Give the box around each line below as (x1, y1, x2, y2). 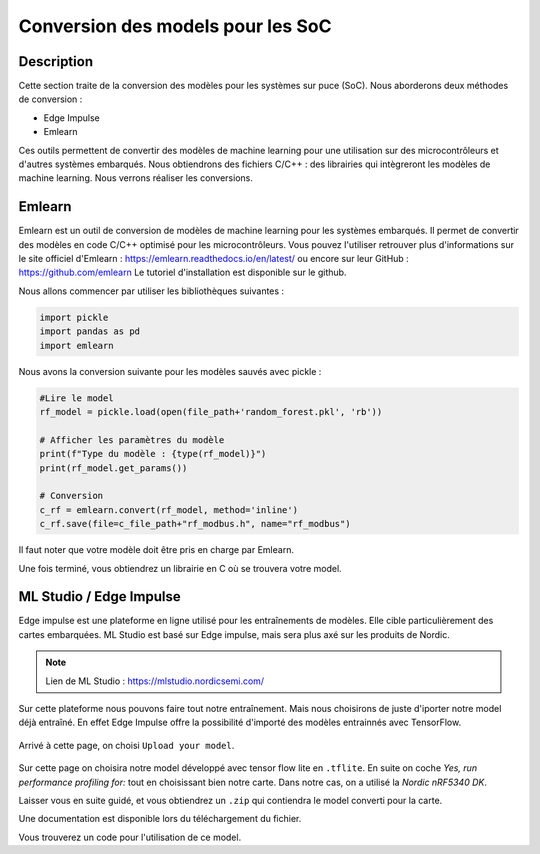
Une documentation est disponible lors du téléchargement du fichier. (18, 813, 302, 825)
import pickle (39, 311, 109, 323)
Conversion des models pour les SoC (18, 15, 332, 37)
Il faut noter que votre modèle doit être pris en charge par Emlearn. (18, 544, 295, 556)
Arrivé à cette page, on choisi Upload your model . (18, 739, 235, 751)
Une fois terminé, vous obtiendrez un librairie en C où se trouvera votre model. (18, 562, 342, 574)
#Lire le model (39, 392, 114, 404)
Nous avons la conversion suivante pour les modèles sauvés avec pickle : (18, 365, 322, 377)
